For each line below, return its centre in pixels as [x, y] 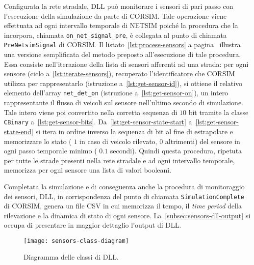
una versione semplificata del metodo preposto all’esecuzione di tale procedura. [123, 54]
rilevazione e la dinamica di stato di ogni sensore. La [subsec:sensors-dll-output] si [127, 215]
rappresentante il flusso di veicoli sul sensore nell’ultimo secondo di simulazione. [124, 103]
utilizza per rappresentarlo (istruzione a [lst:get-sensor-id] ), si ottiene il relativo [123, 83]
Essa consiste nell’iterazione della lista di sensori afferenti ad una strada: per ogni [126, 64]
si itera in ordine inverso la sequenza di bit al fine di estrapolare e [134, 131]
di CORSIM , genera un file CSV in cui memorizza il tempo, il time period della [123, 206]
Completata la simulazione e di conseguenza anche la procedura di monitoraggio [124, 186]
